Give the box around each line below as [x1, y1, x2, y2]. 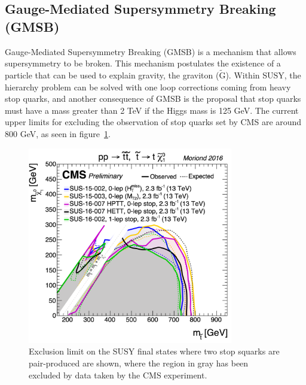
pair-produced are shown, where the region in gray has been [29, 357, 249, 369]
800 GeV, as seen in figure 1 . [5, 127, 111, 140]
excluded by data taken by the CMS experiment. [29, 368, 207, 381]
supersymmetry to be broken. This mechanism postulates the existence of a [5, 57, 281, 69]
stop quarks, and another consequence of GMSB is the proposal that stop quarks [5, 92, 301, 105]
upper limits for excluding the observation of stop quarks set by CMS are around [5, 116, 302, 128]
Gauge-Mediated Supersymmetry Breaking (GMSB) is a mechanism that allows [5, 45, 296, 57]
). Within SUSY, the [225, 69, 301, 81]
